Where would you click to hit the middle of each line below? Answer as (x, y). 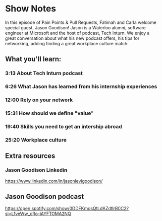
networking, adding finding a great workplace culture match (66, 43)
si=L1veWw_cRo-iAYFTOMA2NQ (38, 214)
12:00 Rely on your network (39, 100)
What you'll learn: (33, 59)
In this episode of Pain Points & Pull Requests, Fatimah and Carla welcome (81, 22)
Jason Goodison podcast (45, 196)
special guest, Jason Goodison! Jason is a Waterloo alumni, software (76, 27)
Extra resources (30, 156)
